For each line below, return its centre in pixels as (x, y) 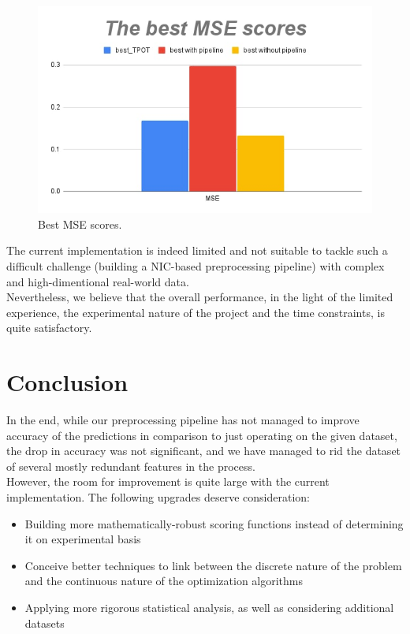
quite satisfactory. (49, 328)
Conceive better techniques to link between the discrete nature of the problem (213, 565)
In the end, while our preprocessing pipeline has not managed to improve (183, 420)
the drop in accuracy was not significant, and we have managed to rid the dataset (204, 451)
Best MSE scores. (80, 224)
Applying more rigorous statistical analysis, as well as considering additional (209, 607)
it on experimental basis (83, 539)
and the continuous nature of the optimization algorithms (164, 581)
